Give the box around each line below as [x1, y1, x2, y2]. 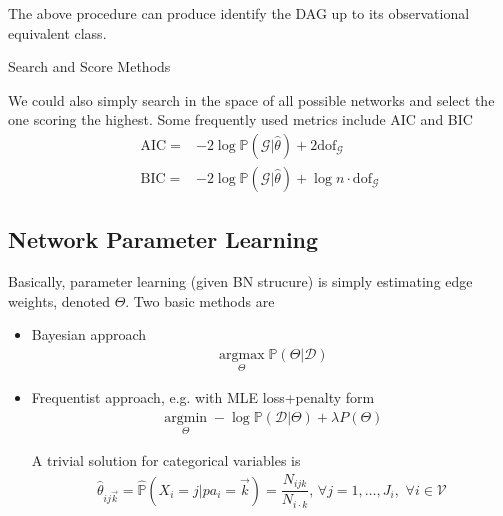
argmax [219, 348, 265, 363]
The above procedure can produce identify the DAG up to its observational [8, 3, 470, 23]
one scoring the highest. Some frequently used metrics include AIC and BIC [8, 109, 473, 130]
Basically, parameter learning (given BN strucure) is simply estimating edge [8, 271, 473, 292]
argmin [164, 410, 208, 425]
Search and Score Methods [8, 56, 171, 77]
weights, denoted [8, 290, 110, 311]
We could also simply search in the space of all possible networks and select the [8, 89, 495, 110]
